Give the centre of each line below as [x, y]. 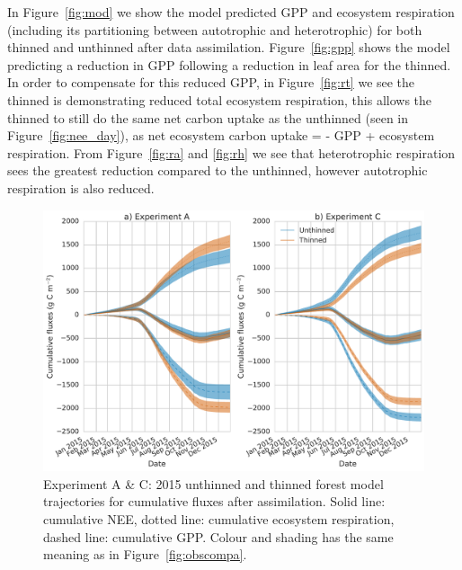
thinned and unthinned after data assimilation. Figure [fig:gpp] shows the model [229, 47]
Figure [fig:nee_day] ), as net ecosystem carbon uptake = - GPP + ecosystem [221, 135]
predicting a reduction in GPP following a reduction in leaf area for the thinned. [229, 64]
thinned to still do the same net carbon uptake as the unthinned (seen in [208, 117]
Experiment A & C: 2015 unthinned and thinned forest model [213, 483]
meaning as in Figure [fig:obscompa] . [145, 554]
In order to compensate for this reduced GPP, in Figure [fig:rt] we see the [211, 82]
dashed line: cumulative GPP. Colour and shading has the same [218, 536]
